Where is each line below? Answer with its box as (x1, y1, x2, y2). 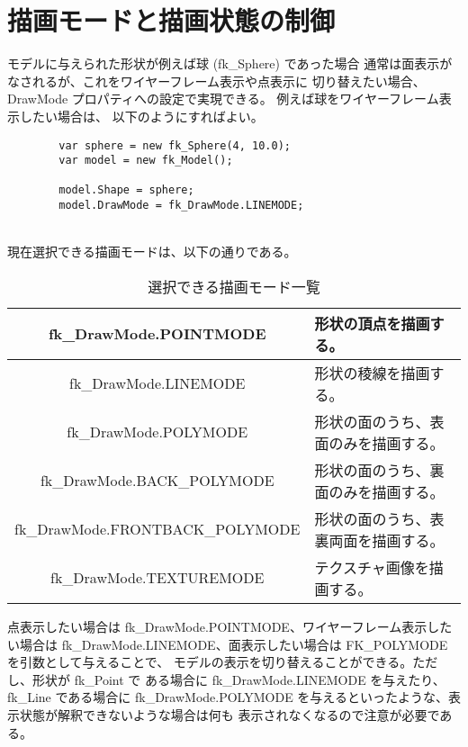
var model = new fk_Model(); (58, 154, 233, 167)
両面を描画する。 (328, 529, 445, 551)
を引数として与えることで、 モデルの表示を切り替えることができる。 (7, 652, 413, 671)
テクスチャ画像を (314, 556, 429, 578)
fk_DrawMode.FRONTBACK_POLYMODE (14, 518, 301, 540)
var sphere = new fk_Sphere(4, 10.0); (58, 139, 291, 152)
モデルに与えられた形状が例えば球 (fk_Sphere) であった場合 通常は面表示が (7, 54, 453, 73)
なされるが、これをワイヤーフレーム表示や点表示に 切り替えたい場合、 (7, 71, 426, 90)
